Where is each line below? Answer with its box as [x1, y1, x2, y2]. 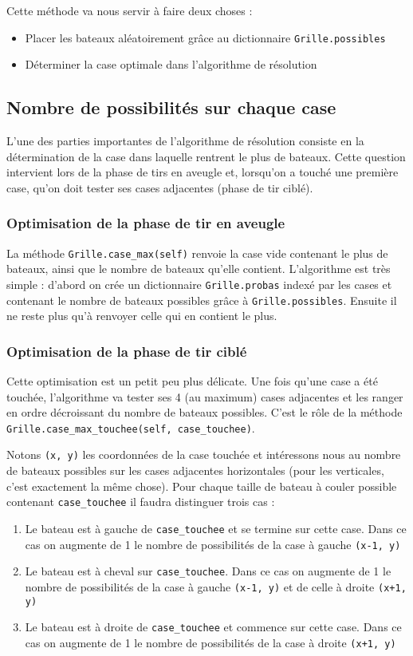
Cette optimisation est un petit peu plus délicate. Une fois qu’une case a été [6, 373, 378, 389]
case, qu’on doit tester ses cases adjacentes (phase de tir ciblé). [6, 179, 313, 196]
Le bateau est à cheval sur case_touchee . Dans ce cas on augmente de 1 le [25, 563, 391, 579]
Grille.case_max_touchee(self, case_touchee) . [6, 419, 255, 436]
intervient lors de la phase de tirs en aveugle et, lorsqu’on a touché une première [6, 164, 399, 180]
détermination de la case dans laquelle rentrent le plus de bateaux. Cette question [6, 148, 406, 164]
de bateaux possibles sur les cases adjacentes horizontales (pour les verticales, [6, 462, 384, 479]
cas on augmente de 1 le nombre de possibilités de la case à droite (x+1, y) [25, 634, 396, 650]
